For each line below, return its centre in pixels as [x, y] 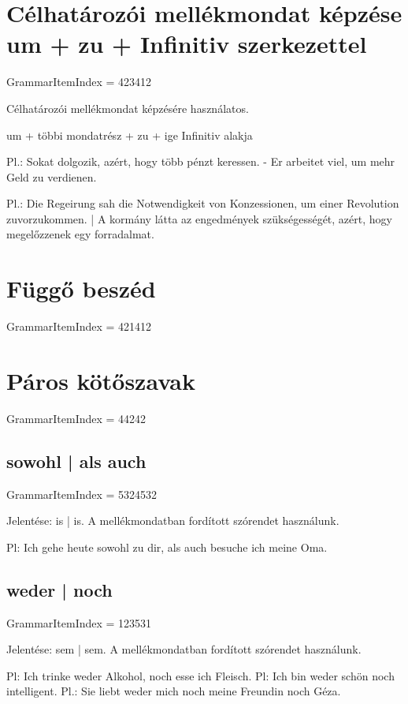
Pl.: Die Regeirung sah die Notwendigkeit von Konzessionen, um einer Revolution [203, 203]
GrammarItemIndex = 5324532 [82, 494]
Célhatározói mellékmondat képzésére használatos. [128, 108]
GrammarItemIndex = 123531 [79, 622]
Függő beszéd [81, 288]
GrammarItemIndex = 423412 [79, 82]
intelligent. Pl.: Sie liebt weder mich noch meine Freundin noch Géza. [174, 691]
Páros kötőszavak [101, 380]
